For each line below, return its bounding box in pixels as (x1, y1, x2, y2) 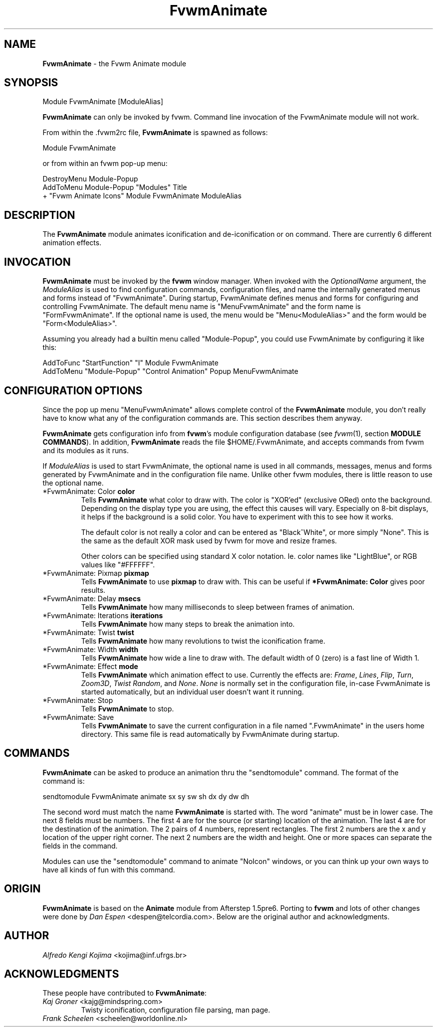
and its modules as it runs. (42, 446, 129, 455)
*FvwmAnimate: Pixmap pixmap (42, 568, 149, 577)
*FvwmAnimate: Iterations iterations (42, 611, 163, 620)
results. (81, 585, 106, 594)
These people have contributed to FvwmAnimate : (42, 989, 207, 998)
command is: (42, 776, 85, 785)
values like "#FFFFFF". (81, 560, 155, 569)
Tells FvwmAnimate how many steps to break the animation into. (81, 619, 295, 628)
